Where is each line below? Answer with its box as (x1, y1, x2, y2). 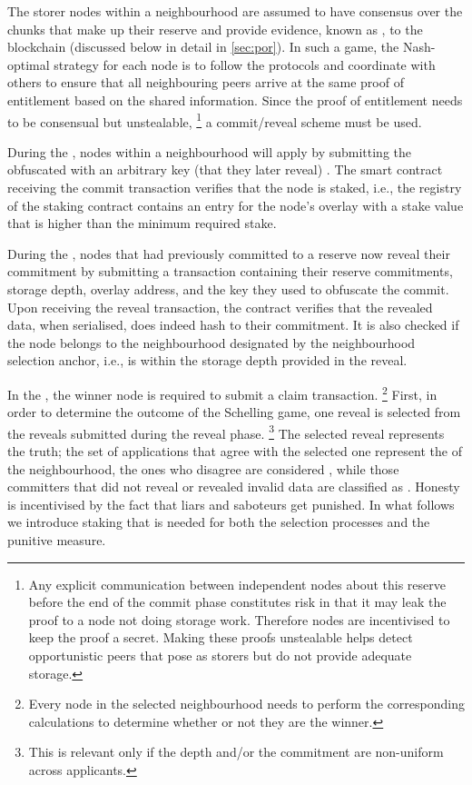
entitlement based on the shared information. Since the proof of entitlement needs (7, 90, 463, 109)
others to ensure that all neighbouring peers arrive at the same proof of (7, 73, 404, 92)
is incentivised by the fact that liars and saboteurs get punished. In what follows (7, 494, 455, 513)
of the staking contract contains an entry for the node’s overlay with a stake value (7, 195, 464, 214)
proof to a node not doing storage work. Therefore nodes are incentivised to (28, 610, 450, 629)
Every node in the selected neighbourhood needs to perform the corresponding (28, 694, 465, 713)
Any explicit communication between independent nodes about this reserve (28, 574, 446, 593)
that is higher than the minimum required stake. (7, 214, 277, 233)
